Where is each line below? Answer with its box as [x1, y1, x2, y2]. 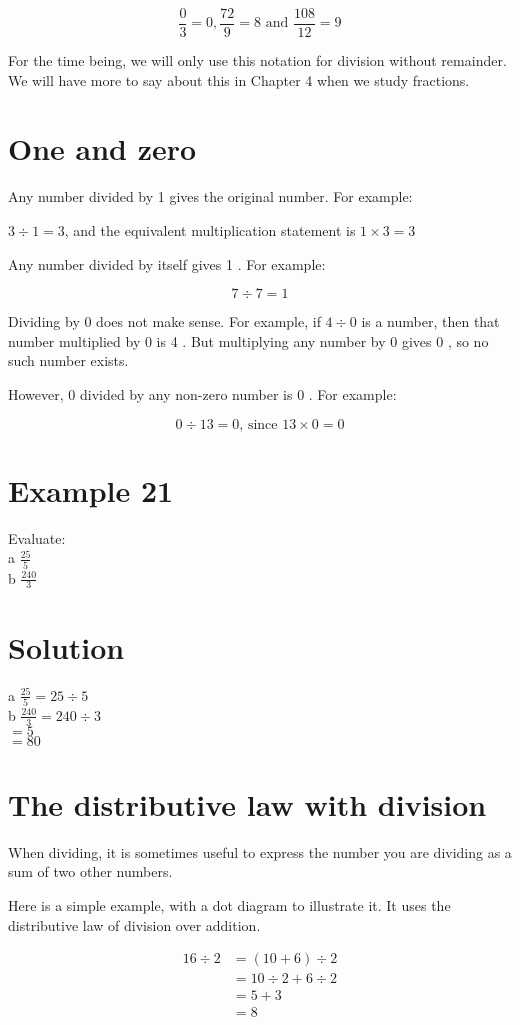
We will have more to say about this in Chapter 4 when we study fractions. [8, 69, 470, 90]
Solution [8, 626, 125, 667]
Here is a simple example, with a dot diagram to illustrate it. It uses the [8, 894, 451, 915]
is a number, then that [361, 311, 500, 332]
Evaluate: [8, 527, 66, 548]
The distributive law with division [8, 783, 487, 824]
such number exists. [8, 350, 129, 371]
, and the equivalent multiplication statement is [64, 219, 356, 240]
